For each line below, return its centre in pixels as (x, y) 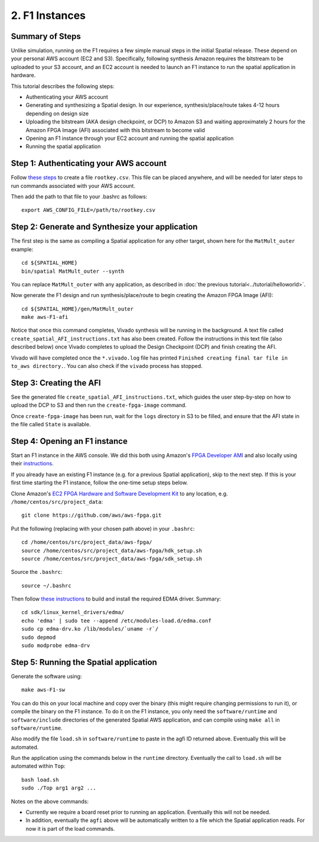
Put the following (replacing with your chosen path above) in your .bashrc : (103, 528)
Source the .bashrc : (37, 572)
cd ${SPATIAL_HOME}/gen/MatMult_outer (78, 309)
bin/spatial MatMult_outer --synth (73, 271)
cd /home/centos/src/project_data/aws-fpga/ (87, 542)
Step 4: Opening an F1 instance (69, 441)
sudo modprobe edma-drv (56, 646)
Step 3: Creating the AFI (56, 383)
